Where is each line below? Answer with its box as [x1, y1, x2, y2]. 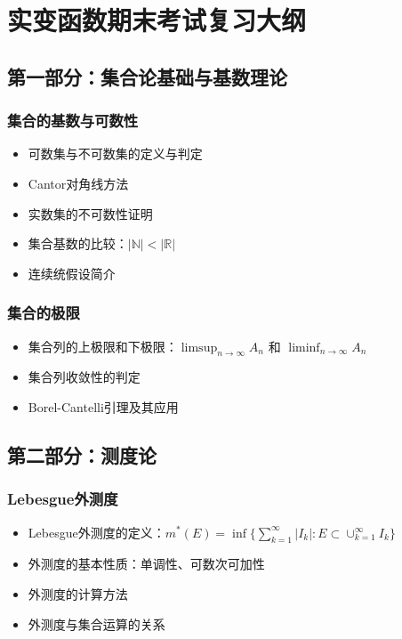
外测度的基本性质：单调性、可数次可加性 [28, 554, 265, 573]
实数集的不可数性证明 [28, 204, 153, 222]
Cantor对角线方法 [28, 174, 129, 192]
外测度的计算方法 [28, 584, 128, 603]
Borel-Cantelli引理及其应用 [28, 397, 179, 416]
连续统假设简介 [28, 263, 116, 282]
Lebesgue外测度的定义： [28, 522, 165, 541]
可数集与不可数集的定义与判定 [28, 144, 203, 163]
